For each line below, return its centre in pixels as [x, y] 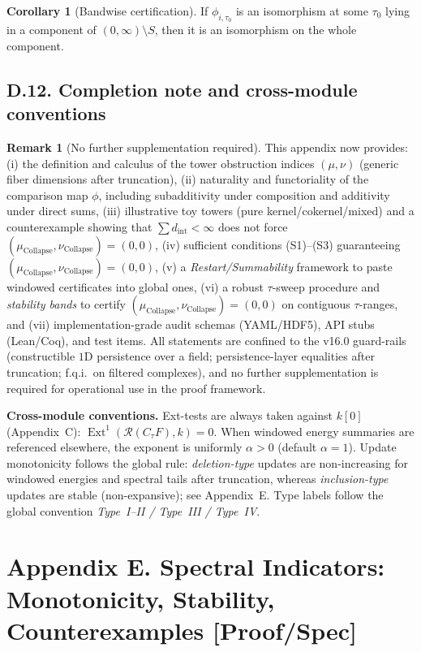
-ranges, [378, 304]
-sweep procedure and [326, 286]
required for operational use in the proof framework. [136, 388]
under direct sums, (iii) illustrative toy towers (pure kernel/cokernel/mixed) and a [210, 211]
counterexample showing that [79, 226]
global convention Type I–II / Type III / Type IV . [133, 510]
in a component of [52, 30]
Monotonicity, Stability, [141, 598]
